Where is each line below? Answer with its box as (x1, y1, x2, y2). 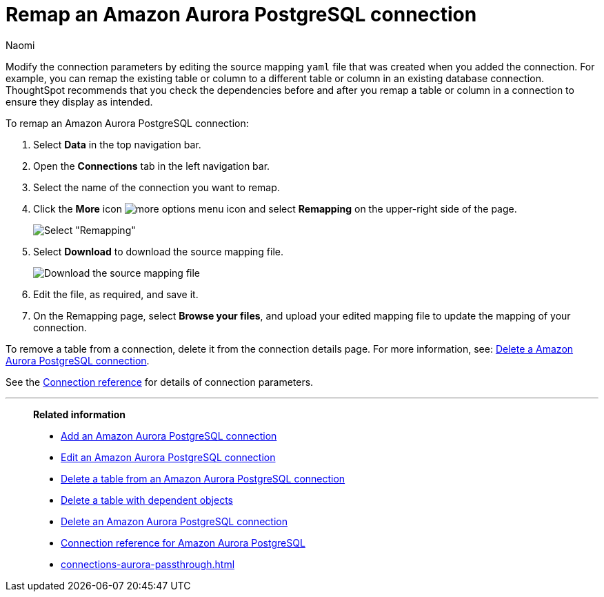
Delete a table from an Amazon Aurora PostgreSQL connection (61, 472, 345, 485)
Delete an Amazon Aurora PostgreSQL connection (61, 515, 288, 527)
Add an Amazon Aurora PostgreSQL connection (61, 429, 277, 442)
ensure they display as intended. (6, 95, 153, 108)
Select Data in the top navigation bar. (33, 138, 201, 150)
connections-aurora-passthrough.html (61, 558, 235, 570)
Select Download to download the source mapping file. (33, 245, 284, 257)
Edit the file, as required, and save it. (33, 288, 199, 300)
